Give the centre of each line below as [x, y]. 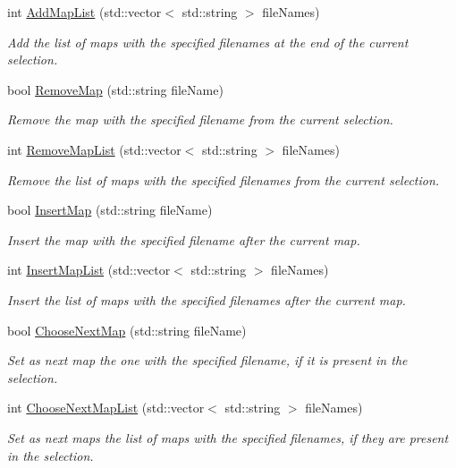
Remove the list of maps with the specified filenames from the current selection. [224, 179]
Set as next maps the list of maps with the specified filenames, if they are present [228, 437]
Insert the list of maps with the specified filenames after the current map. [207, 299]
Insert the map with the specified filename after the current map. [184, 239]
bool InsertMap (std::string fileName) [110, 210]
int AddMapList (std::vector [84, 12]
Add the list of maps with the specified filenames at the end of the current [208, 42]
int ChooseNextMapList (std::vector [106, 408]
